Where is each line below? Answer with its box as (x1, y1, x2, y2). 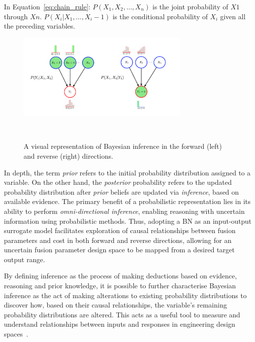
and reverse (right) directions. (24, 150, 113, 161)
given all (220, 11, 246, 21)
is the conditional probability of (112, 11, 208, 21)
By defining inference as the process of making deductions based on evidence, (4, 271, 237, 281)
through (4, 11, 28, 21)
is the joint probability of (152, 1, 228, 11)
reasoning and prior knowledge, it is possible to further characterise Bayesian (4, 280, 236, 291)
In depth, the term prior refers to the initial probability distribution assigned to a (4, 167, 251, 177)
